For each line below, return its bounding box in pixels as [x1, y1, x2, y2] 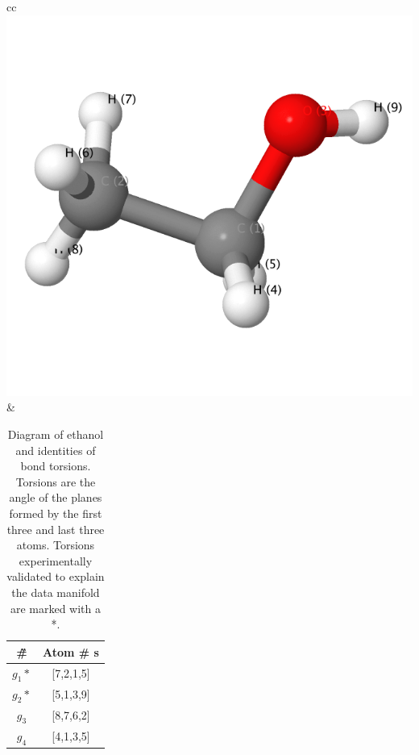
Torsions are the [15, 473, 96, 490]
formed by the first [9, 505, 102, 521]
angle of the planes [9, 489, 102, 506]
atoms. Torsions [16, 536, 95, 553]
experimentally [19, 552, 93, 569]
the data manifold [11, 583, 100, 600]
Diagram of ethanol [7, 426, 104, 443]
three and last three [6, 520, 105, 537]
